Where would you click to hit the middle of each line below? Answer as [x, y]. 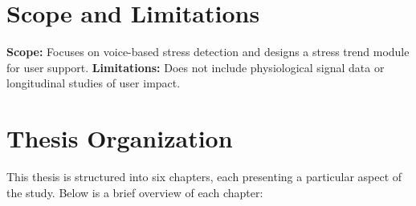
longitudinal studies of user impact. [94, 83]
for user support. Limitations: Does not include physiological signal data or [196, 67]
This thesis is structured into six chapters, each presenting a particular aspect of [204, 177]
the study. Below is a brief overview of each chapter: [135, 192]
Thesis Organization [120, 138]
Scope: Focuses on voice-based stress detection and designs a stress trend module [208, 52]
